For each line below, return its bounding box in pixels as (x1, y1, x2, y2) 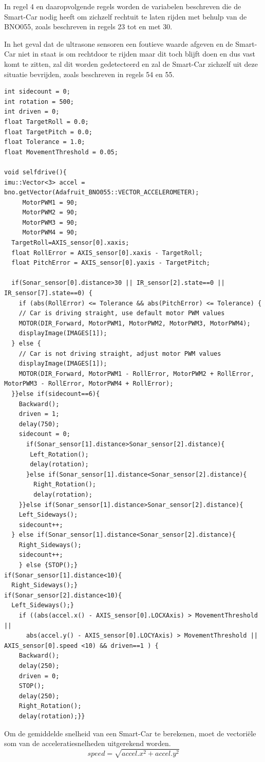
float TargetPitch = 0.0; (4, 128, 92, 136)
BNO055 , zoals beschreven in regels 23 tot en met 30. (4, 21, 173, 32)
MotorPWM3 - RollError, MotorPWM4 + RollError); (4, 380, 174, 388)
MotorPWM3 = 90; (22, 219, 78, 226)
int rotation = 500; (4, 98, 74, 105)
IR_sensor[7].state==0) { (4, 289, 92, 297)
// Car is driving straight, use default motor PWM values (18, 310, 225, 317)
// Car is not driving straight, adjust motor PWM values (18, 350, 221, 357)
